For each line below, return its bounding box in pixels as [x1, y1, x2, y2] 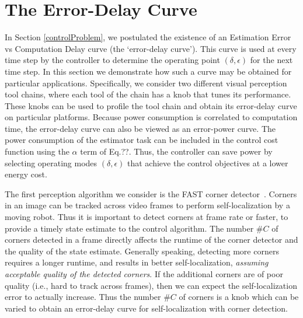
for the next [250, 54, 293, 66]
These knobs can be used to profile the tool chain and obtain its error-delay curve [5, 99, 297, 111]
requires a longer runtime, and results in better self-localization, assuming [5, 256, 269, 268]
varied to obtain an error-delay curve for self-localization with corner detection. [5, 302, 288, 314]
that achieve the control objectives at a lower [127, 156, 288, 169]
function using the [5, 145, 69, 158]
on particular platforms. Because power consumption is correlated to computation [5, 111, 298, 123]
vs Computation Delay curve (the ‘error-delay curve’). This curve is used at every [5, 42, 297, 54]
